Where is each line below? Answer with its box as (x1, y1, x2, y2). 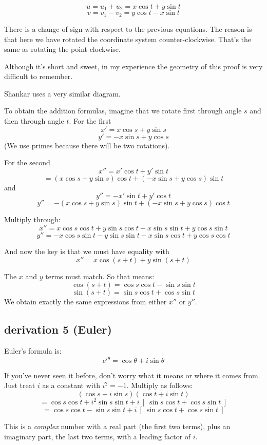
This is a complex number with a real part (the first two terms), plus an (4, 421, 231, 432)
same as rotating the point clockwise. (4, 44, 121, 54)
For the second (4, 157, 50, 168)
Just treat (4, 380, 35, 391)
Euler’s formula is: (4, 345, 62, 356)
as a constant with (42, 380, 100, 391)
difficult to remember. (4, 71, 73, 82)
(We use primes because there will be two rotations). (4, 140, 170, 150)
